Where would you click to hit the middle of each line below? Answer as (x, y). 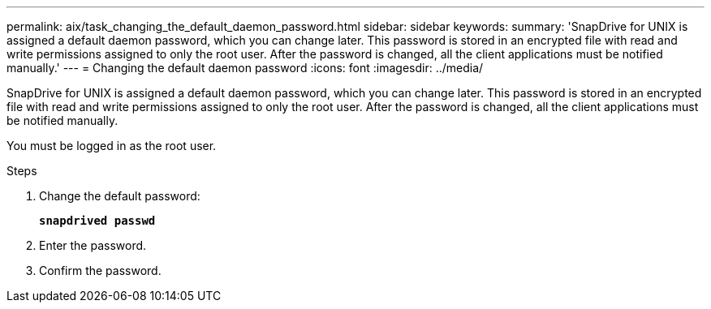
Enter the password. (93, 245)
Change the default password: (120, 196)
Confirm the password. (100, 270)
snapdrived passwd (97, 221)
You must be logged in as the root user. (112, 146)
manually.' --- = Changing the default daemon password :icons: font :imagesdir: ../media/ (245, 68)
